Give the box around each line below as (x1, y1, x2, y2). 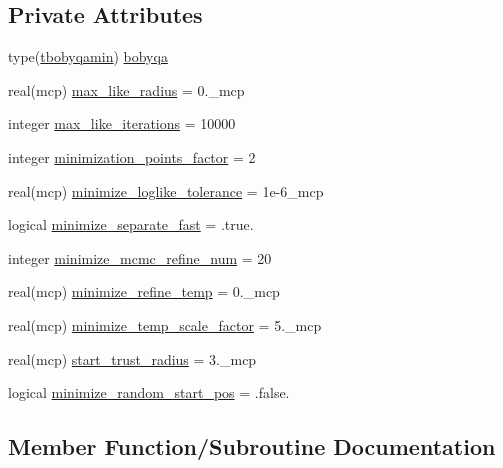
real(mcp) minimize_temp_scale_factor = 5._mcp (8, 314, 322, 335)
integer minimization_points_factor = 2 (8, 146, 256, 167)
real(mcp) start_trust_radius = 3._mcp (8, 348, 257, 369)
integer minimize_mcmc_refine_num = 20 (8, 247, 272, 268)
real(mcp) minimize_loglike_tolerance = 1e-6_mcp (8, 180, 324, 201)
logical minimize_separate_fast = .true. (8, 214, 254, 235)
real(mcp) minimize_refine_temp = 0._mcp (8, 281, 280, 302)
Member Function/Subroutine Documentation (8, 431, 496, 462)
